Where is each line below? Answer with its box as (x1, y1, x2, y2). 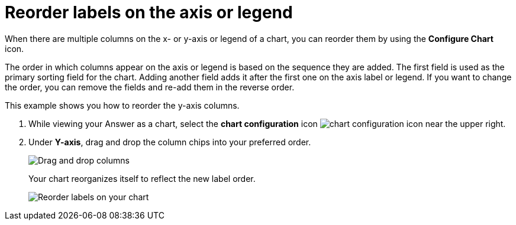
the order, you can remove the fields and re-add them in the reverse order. (5, 81, 295, 92)
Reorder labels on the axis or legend (5, 2, 293, 22)
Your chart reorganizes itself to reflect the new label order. (28, 173, 256, 184)
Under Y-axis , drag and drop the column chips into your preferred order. (28, 136, 311, 147)
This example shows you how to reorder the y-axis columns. (5, 100, 240, 110)
